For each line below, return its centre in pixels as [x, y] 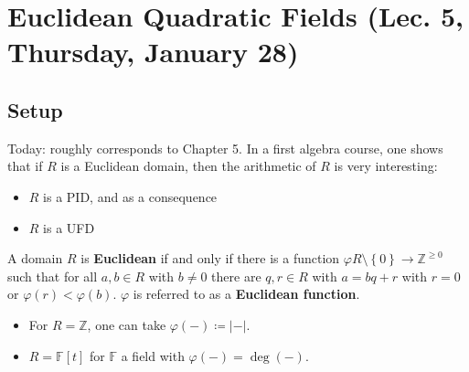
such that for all [53, 276]
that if [25, 166]
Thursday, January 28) [153, 52]
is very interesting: [386, 166]
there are [236, 276]
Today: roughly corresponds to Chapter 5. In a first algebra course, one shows [225, 148]
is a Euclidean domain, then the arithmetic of [188, 166]
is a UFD [69, 227]
